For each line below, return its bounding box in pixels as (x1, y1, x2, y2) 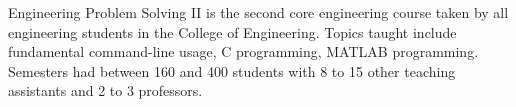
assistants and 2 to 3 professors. (8, 80, 203, 101)
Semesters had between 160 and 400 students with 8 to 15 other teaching (8, 60, 456, 81)
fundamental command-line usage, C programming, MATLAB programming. (8, 41, 479, 62)
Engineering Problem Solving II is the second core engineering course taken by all (8, 2, 509, 22)
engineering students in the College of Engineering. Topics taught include (8, 21, 457, 42)
